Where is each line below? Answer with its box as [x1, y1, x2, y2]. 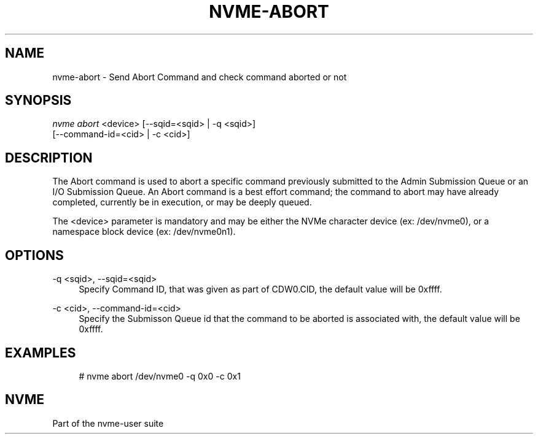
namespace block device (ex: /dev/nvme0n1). [52, 226, 236, 237]
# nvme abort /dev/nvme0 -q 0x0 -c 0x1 [79, 370, 241, 381]
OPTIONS [5, 247, 64, 263]
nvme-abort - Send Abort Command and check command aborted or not [52, 71, 347, 82]
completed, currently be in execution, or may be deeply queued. [52, 197, 312, 208]
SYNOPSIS [5, 93, 72, 109]
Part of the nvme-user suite [52, 418, 164, 429]
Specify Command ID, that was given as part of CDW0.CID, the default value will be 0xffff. [79, 284, 442, 295]
